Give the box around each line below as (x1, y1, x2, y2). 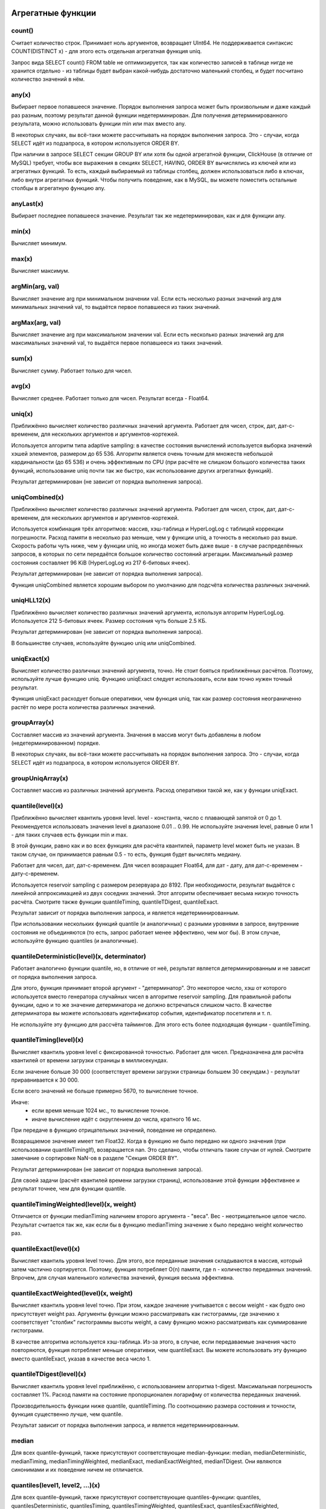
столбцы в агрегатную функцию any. (11, 184, 106, 191)
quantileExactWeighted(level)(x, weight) (11, 1289, 133, 1297)
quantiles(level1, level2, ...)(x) (11, 1481, 100, 1489)
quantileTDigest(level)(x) (11, 1370, 87, 1379)
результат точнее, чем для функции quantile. (11, 1185, 127, 1192)
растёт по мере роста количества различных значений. (11, 703, 156, 710)
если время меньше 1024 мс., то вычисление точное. (31, 1107, 170, 1114)
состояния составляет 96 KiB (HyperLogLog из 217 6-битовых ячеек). (11, 559, 190, 566)
